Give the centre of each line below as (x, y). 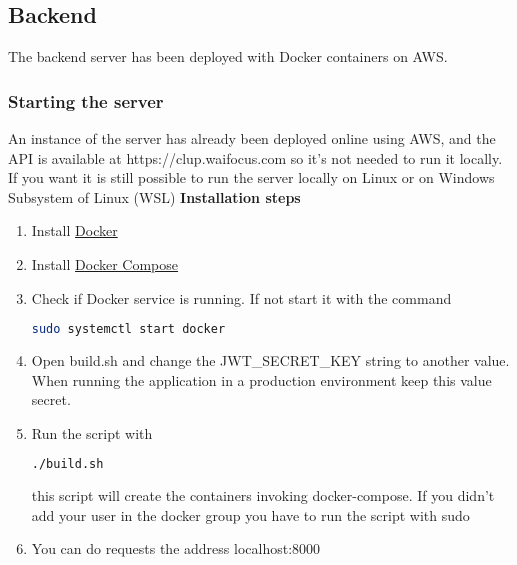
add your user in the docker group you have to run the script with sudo (250, 514)
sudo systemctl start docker (128, 329)
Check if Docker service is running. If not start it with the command (241, 297)
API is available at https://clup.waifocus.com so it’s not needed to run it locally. (255, 157)
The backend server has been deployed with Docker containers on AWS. (228, 56)
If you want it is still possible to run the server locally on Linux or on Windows (251, 177)
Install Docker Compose (105, 263)
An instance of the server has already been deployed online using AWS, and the (252, 138)
